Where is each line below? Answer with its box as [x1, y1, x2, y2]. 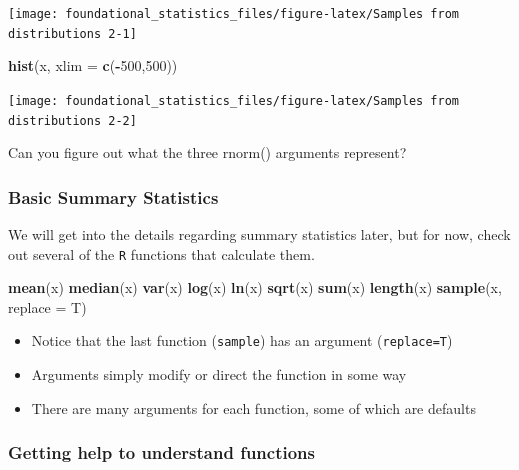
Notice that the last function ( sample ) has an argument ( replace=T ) [31, 330, 453, 351]
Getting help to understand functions [8, 440, 315, 465]
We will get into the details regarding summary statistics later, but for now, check [8, 224, 511, 245]
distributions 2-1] [8, 26, 137, 41]
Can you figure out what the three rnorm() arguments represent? [8, 142, 407, 163]
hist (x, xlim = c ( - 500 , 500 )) [8, 55, 178, 76]
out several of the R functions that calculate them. [8, 243, 315, 264]
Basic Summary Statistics [8, 184, 219, 209]
